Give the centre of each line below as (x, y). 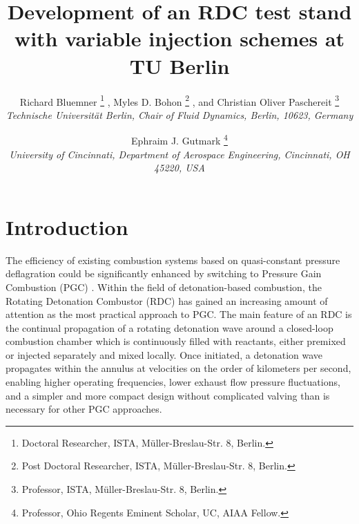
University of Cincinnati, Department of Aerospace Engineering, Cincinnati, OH (179, 154)
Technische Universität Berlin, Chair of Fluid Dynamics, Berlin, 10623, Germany (179, 114)
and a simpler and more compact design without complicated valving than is (168, 395)
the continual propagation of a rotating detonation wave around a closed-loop (169, 327)
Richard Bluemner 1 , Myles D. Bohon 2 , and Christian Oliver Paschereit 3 (179, 100)
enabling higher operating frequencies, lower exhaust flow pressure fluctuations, (173, 382)
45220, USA (179, 168)
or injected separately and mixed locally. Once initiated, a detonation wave (164, 354)
